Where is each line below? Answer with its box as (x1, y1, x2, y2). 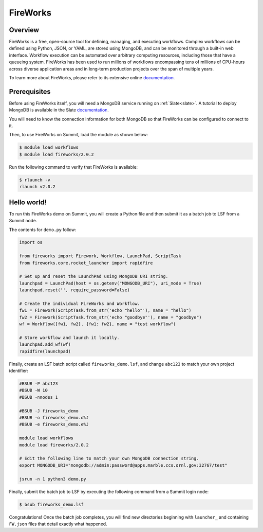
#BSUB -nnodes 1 (19, 394, 58, 400)
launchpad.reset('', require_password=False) (19, 287, 130, 293)
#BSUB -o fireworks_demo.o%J (19, 415, 89, 421)
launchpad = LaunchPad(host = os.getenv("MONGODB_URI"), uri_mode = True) (19, 280, 202, 286)
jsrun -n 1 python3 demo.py (19, 476, 86, 481)
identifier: (9, 368, 29, 374)
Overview (9, 26, 39, 34)
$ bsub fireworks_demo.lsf (19, 501, 84, 507)
